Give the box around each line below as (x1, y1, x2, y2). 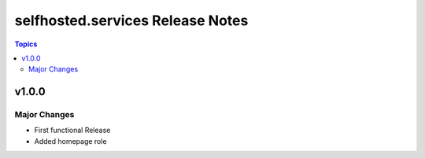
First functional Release (34, 126, 111, 135)
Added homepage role (34, 136, 107, 145)
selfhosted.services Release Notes (14, 12, 249, 29)
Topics (14, 39, 38, 49)
